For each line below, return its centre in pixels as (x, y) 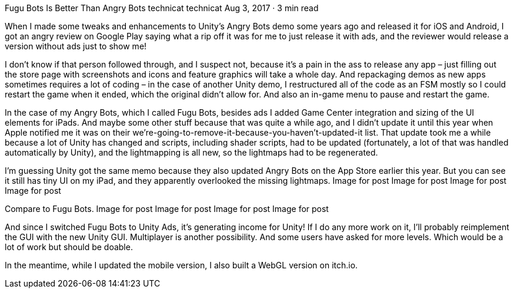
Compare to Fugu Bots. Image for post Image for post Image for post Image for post (167, 209)
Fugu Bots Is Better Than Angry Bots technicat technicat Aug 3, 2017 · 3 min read (162, 8)
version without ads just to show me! (76, 46)
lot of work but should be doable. (69, 247)
